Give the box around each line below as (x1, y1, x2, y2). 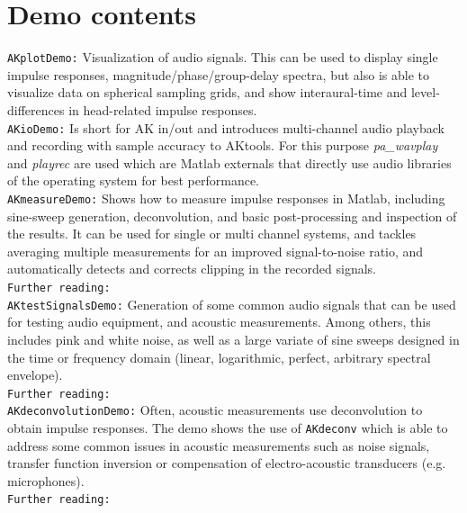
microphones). (7, 471, 85, 490)
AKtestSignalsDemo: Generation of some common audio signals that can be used (7, 294, 456, 313)
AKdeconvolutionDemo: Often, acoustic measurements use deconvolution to (7, 400, 423, 419)
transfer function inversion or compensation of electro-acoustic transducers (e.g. (7, 454, 446, 472)
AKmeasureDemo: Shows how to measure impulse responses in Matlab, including (7, 189, 445, 207)
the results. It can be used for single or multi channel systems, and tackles (7, 224, 417, 243)
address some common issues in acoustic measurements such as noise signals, (7, 436, 430, 454)
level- (410, 83, 440, 102)
